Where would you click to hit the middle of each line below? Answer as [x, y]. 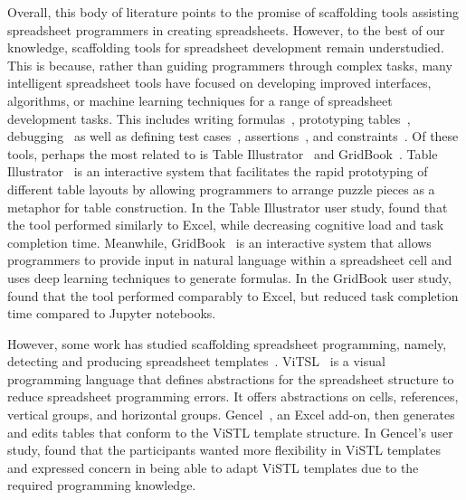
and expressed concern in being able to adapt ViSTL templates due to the [213, 467]
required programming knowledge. [102, 485]
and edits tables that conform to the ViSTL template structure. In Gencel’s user [230, 432]
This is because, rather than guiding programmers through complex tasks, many [230, 65]
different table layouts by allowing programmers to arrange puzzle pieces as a [221, 189]
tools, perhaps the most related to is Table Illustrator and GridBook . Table [223, 153]
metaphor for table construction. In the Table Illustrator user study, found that [228, 207]
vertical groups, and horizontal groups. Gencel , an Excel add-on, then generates [231, 415]
